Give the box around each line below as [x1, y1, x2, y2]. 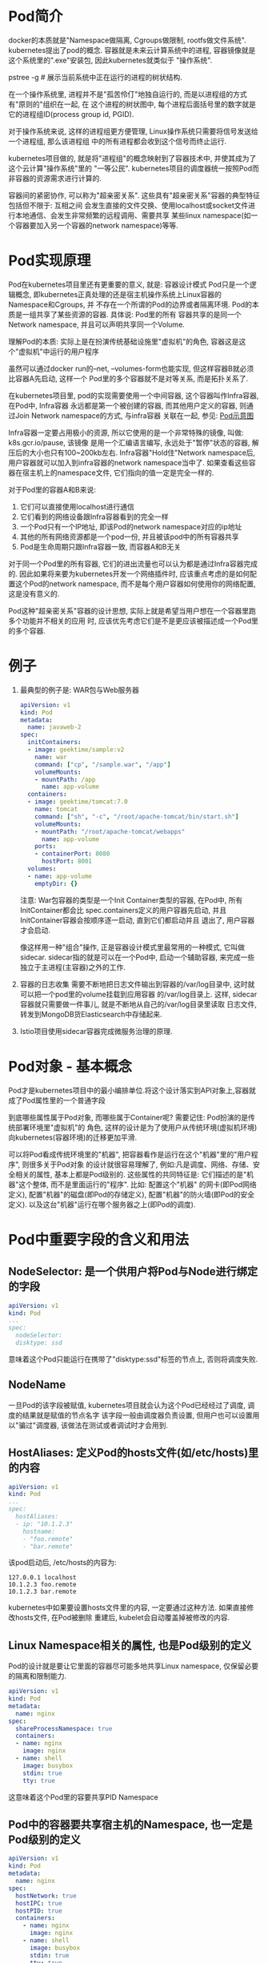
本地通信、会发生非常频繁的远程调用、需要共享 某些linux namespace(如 [14, 210, 251, 220]
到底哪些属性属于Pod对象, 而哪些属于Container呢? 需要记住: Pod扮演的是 [8, 1112, 249, 1122]
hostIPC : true [15, 1899, 62, 1907]
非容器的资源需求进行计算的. [8, 173, 102, 183]
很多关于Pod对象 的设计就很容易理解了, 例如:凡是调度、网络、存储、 [29, 1159, 254, 1169]
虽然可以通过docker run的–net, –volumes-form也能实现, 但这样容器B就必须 [8, 364, 254, 373]
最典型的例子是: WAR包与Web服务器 [19, 685, 140, 694]
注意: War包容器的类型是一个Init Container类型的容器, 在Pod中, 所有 [19, 895, 243, 905]
